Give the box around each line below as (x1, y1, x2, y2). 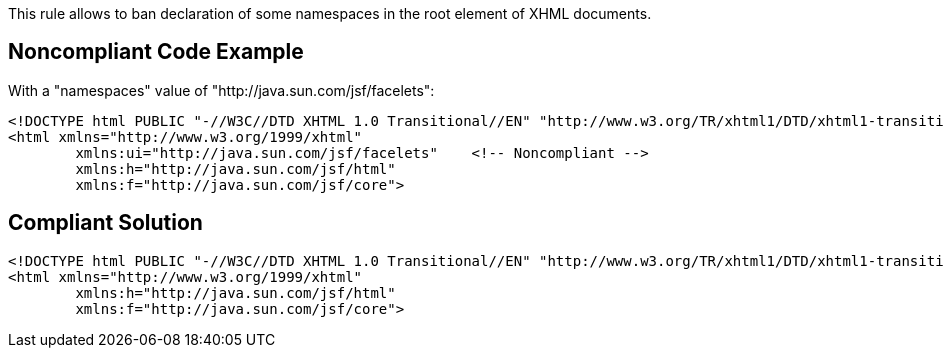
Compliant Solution (8, 210, 203, 236)
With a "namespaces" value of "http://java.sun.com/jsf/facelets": (8, 81, 435, 99)
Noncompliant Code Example (8, 39, 304, 65)
